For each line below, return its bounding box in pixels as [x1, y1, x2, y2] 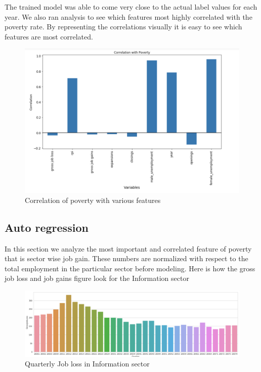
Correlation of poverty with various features [25, 194, 161, 205]
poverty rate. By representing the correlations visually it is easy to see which [5, 21, 242, 32]
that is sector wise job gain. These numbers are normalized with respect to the [5, 253, 248, 264]
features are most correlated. [5, 31, 93, 42]
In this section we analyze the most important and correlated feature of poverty [5, 243, 252, 254]
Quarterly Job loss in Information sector [25, 358, 150, 369]
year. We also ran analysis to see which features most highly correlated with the [5, 11, 252, 22]
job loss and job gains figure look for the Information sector [5, 273, 189, 283]
